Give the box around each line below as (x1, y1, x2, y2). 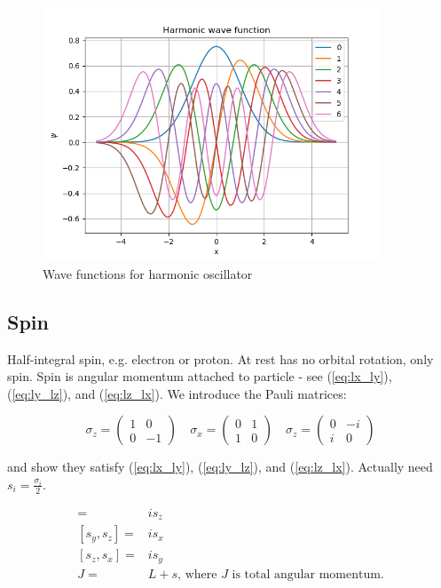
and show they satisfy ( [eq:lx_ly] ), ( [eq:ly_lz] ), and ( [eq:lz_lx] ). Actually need (7, 457, 433, 476)
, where (177, 568, 217, 581)
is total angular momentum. (232, 568, 384, 581)
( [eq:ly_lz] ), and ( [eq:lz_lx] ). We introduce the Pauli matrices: (7, 384, 347, 402)
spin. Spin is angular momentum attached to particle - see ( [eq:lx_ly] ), (7, 367, 392, 385)
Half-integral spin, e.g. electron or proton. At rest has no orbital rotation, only (7, 349, 434, 368)
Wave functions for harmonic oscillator (43, 264, 253, 282)
